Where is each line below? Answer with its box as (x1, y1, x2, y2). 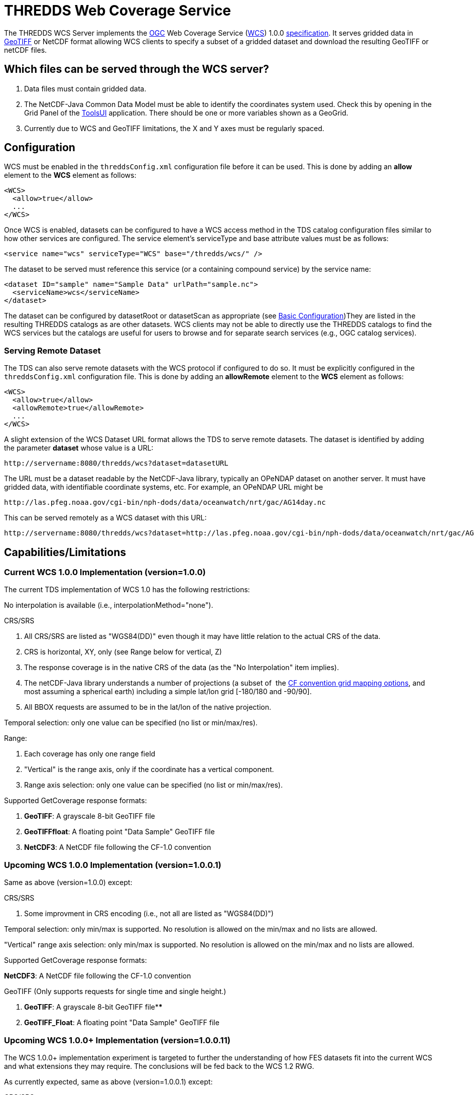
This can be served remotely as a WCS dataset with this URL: (4, 513, 207, 522)
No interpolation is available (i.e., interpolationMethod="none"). (4, 601, 213, 610)
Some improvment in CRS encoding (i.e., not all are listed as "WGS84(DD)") (24, 909, 274, 918)
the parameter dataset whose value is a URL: (4, 444, 154, 453)
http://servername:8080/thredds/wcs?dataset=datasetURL (4, 459, 228, 468)
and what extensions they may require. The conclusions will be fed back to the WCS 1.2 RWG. (4, 1061, 314, 1070)
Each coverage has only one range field (24, 749, 156, 758)
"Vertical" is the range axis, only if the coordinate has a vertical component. (24, 765, 274, 774)
